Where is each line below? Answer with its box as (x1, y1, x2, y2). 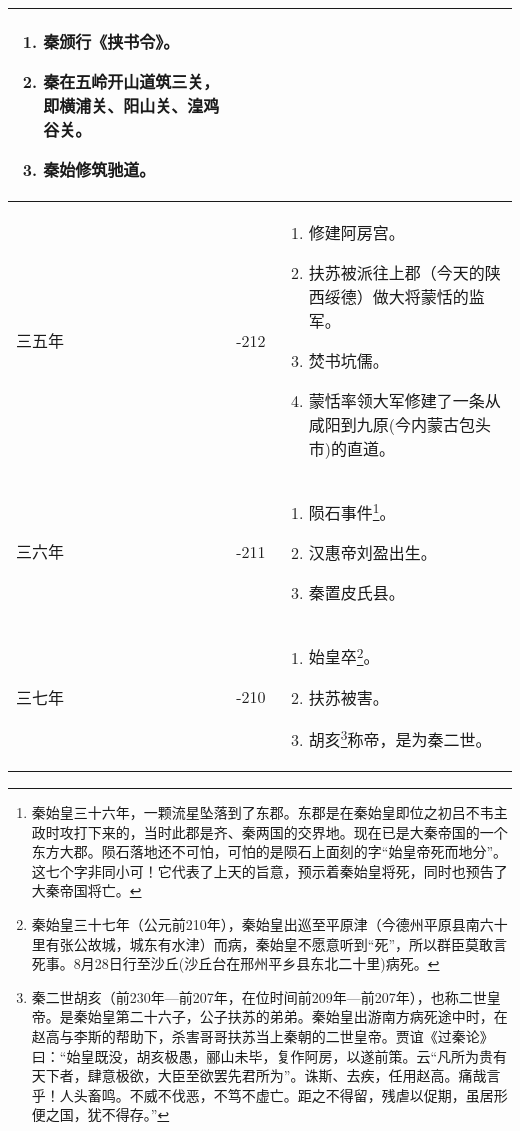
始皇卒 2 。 (308, 642, 380, 669)
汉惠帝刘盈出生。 (308, 541, 437, 565)
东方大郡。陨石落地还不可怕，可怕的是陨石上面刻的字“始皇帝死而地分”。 (31, 841, 508, 862)
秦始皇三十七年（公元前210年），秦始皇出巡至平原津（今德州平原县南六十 (31, 913, 508, 934)
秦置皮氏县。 (308, 581, 405, 605)
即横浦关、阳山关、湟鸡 (43, 94, 220, 117)
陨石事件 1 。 (308, 498, 396, 525)
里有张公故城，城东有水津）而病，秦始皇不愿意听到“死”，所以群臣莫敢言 (31, 933, 508, 954)
